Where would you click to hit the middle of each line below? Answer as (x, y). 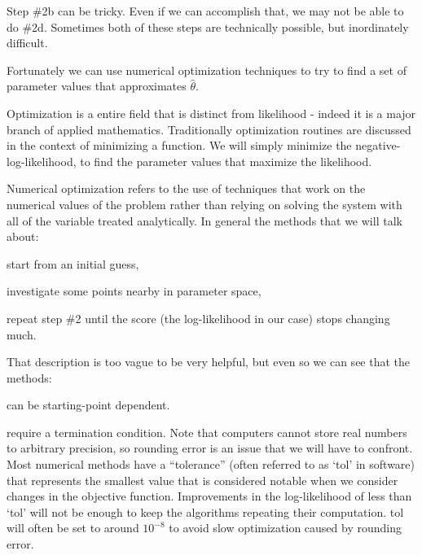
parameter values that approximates (97, 86)
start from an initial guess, (73, 263)
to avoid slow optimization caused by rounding (285, 528)
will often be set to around (73, 528)
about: (23, 236)
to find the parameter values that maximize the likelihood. (226, 161)
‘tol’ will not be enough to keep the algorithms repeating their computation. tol (205, 511)
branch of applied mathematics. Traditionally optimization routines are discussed (209, 129)
